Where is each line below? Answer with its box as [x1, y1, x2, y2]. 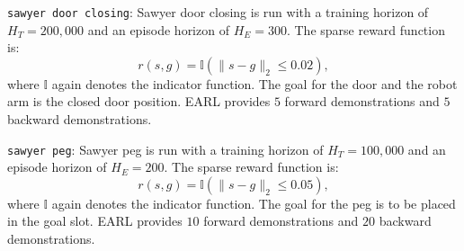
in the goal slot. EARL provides [7, 211, 183, 230]
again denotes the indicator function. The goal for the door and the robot [51, 74, 458, 93]
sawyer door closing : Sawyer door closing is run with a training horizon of [7, 3, 429, 21]
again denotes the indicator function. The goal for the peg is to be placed [51, 193, 456, 212]
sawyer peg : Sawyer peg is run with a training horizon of [7, 139, 324, 158]
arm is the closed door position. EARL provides [7, 92, 271, 111]
